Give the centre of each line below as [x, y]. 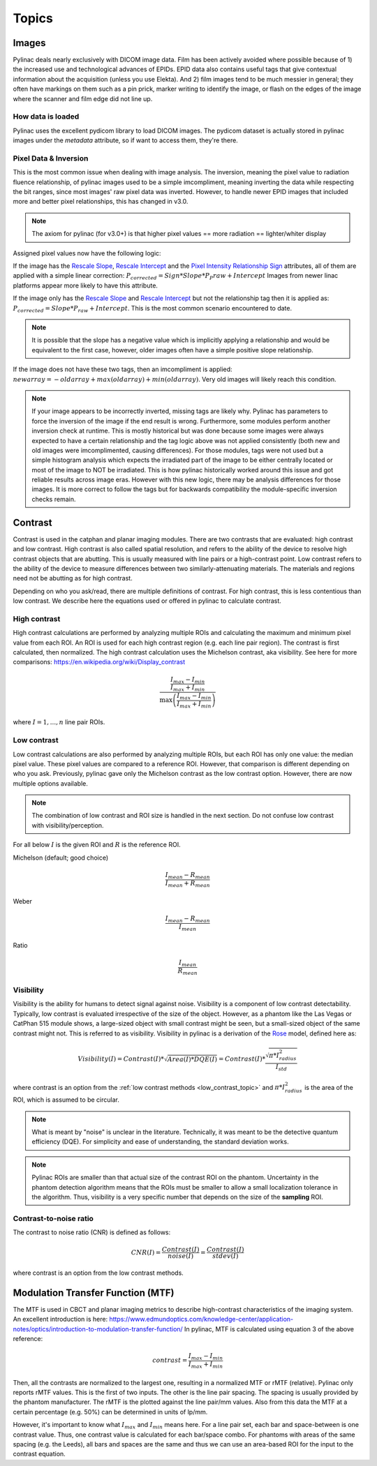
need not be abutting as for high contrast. [73, 578]
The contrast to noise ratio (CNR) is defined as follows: [92, 1232]
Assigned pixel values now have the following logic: [87, 253]
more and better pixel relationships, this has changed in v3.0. [101, 202]
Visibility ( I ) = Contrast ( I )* [121, 1059]
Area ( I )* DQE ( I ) [192, 1060]
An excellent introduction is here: [60, 1319]
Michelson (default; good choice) [61, 858]
